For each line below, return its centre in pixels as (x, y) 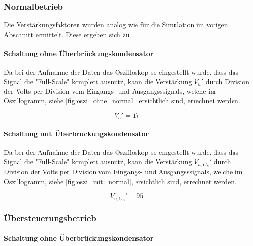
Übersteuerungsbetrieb (50, 218)
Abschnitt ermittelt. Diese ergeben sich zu (67, 34)
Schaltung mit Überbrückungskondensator (77, 133)
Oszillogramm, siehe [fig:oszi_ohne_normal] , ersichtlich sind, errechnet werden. (122, 100)
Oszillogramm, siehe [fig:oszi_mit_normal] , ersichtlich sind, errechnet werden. (120, 181)
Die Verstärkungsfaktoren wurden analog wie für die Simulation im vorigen (116, 25)
